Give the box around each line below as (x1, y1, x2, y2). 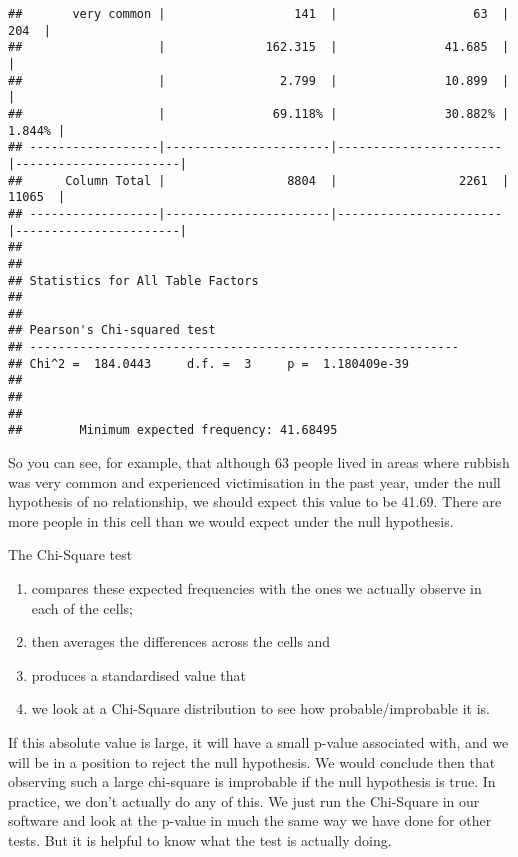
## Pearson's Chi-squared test (8, 323, 216, 338)
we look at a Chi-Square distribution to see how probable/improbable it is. (31, 698, 490, 719)
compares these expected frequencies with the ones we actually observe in (31, 578, 482, 599)
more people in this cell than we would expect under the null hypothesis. (8, 510, 454, 531)
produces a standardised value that (31, 664, 247, 685)
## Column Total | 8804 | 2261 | (8, 173, 510, 188)
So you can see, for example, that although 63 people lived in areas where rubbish (8, 452, 510, 473)
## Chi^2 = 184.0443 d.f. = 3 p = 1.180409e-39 (8, 356, 409, 371)
